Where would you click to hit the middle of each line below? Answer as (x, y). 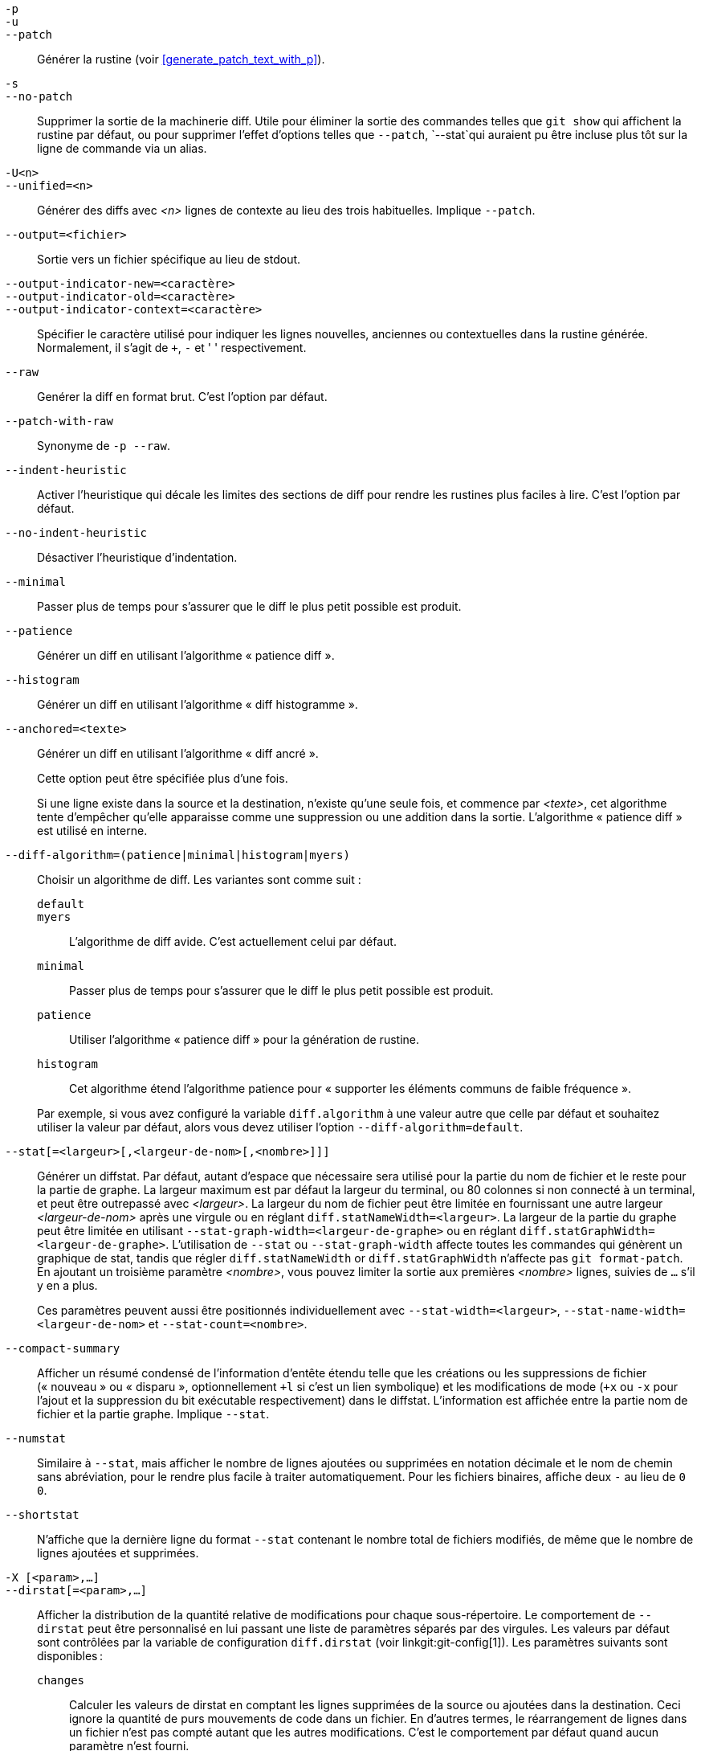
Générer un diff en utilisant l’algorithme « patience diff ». (186, 655)
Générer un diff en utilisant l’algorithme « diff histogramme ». (198, 704)
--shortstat (42, 1515)
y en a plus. (67, 1285)
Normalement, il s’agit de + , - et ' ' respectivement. (172, 348)
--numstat (35, 1438)
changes (61, 1680)
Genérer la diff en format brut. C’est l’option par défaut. (182, 397)
